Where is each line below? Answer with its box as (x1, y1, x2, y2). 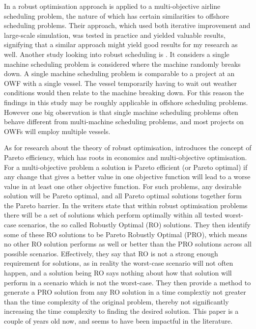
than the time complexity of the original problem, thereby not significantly (4, 296, 229, 306)
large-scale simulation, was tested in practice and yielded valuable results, (4, 29, 226, 40)
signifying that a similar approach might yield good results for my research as (4, 39, 238, 50)
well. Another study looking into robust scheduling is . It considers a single (4, 49, 229, 59)
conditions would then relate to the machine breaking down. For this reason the (4, 87, 244, 98)
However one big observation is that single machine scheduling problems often (4, 107, 238, 117)
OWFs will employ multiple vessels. (4, 126, 111, 136)
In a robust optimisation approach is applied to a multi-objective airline (4, 1, 221, 11)
